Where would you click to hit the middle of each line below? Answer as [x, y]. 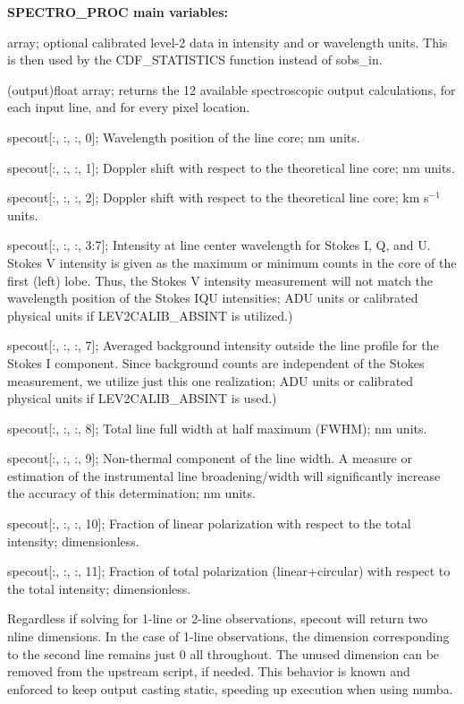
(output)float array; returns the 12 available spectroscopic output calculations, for [232, 89]
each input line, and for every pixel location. [129, 107]
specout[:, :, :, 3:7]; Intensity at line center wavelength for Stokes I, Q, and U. [219, 245]
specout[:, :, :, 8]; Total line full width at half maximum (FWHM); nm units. [217, 428]
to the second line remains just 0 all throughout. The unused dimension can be [224, 653]
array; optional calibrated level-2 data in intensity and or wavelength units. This [228, 42]
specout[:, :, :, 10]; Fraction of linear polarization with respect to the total [209, 524]
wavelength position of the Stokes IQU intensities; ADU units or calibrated [213, 298]
